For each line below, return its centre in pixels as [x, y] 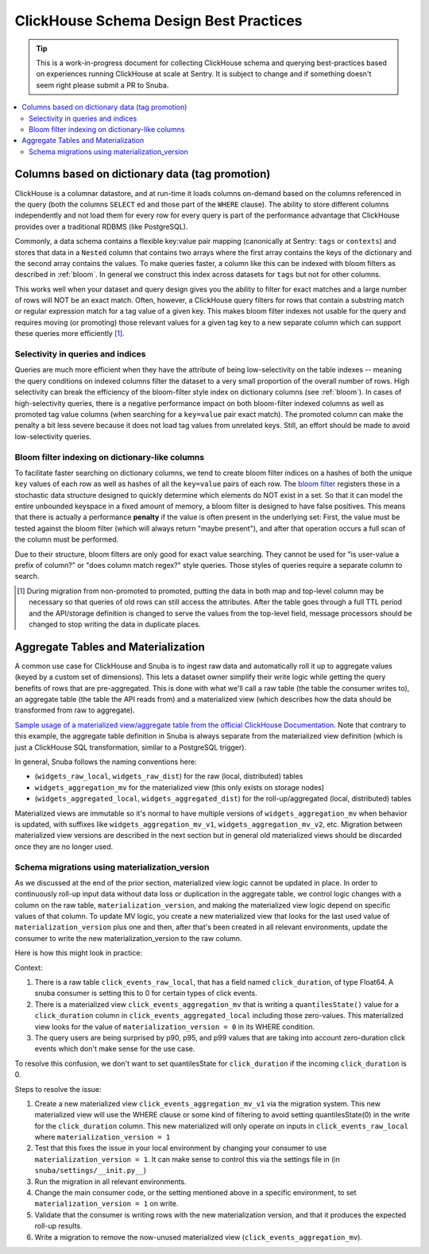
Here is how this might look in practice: [79, 953]
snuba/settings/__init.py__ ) [91, 1171]
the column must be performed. [67, 539]
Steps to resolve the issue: [58, 1089]
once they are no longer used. [64, 847]
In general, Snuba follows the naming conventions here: [106, 762]
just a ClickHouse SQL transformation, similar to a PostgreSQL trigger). [130, 747]
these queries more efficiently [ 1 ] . [70, 334]
